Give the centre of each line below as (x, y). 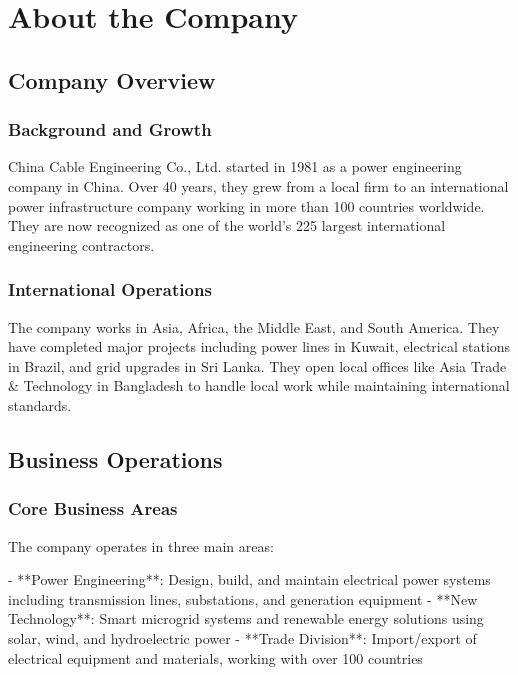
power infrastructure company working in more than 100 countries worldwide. (246, 205)
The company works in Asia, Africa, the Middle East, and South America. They (254, 326)
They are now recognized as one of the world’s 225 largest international (227, 225)
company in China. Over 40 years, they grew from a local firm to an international (258, 185)
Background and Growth (110, 129)
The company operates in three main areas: (141, 545)
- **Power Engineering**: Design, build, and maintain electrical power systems (249, 579)
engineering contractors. (81, 244)
